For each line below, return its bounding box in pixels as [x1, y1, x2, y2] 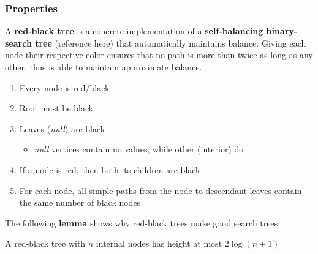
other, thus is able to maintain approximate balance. [5, 61, 202, 73]
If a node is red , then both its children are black [19, 163, 200, 176]
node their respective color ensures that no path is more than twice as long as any [5, 48, 313, 61]
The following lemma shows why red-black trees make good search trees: [5, 216, 281, 229]
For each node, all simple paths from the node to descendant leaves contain [19, 184, 302, 196]
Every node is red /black [19, 81, 110, 94]
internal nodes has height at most [96, 237, 222, 250]
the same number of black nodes [19, 196, 141, 209]
